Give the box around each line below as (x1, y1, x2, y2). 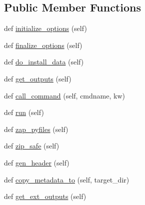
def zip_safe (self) (4, 140, 59, 151)
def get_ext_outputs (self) (4, 191, 86, 201)
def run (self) (4, 107, 44, 117)
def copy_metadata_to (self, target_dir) (4, 174, 129, 184)
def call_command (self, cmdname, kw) (4, 90, 125, 100)
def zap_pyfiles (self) (4, 123, 68, 134)
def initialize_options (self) (4, 23, 87, 33)
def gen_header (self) (4, 157, 69, 167)
